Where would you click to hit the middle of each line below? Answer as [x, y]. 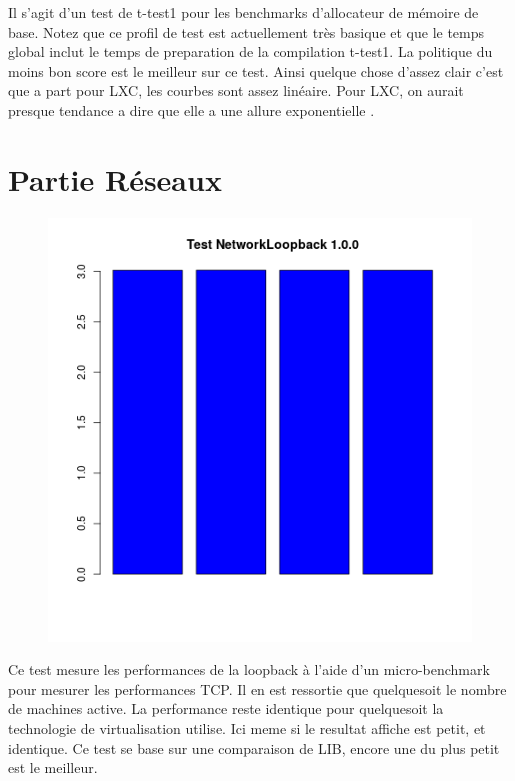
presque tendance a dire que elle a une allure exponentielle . [191, 109]
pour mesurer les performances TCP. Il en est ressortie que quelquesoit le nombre [257, 688]
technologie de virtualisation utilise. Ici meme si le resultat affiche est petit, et [247, 728]
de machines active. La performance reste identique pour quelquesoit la [226, 708]
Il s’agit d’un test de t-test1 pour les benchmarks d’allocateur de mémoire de [243, 12]
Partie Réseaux [115, 178]
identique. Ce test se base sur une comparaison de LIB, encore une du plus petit [254, 747]
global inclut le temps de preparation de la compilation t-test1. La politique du [250, 51]
